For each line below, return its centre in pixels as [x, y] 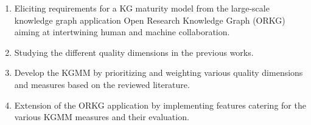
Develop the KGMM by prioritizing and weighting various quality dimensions [159, 73]
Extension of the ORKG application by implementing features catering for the [160, 105]
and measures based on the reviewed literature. [102, 84]
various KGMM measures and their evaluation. [102, 117]
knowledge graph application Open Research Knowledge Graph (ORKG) [150, 20]
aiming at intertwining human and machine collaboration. [122, 32]
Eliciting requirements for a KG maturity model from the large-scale [142, 8]
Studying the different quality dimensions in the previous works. [134, 52]
